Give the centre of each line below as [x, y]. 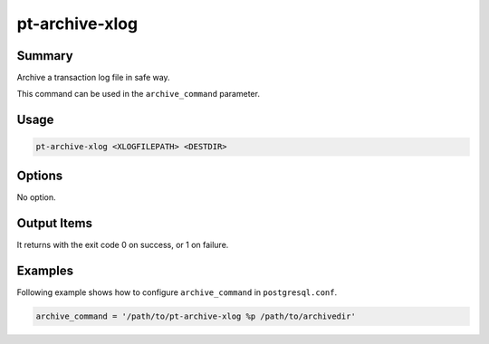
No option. [36, 197]
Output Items [55, 223]
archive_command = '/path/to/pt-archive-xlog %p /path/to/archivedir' [196, 316]
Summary [45, 56]
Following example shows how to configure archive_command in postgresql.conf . [177, 292]
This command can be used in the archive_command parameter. [138, 94]
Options [40, 175]
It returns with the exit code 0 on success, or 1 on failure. [123, 244]
